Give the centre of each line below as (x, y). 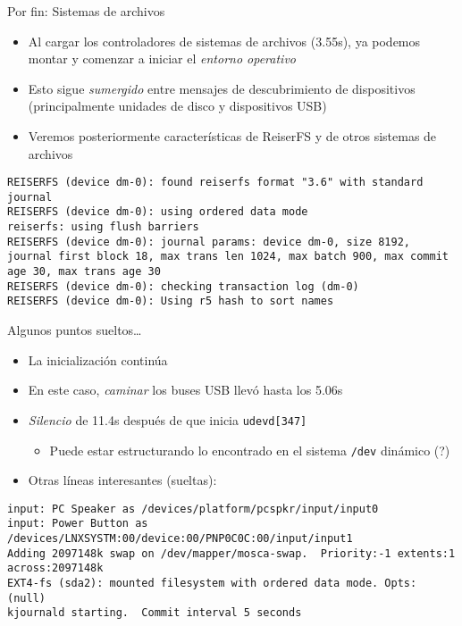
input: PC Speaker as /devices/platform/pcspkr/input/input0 (193, 509)
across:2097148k (55, 568)
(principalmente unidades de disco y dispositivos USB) (177, 106)
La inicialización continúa (98, 359)
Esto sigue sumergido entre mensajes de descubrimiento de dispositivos (222, 88)
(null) (26, 598)
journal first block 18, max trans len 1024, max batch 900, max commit (228, 257)
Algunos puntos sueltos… (75, 330)
